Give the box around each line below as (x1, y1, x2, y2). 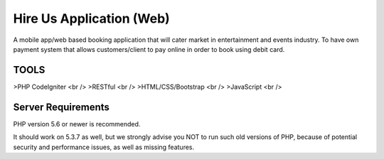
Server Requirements (13, 101, 110, 113)
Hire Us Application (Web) (13, 11, 170, 26)
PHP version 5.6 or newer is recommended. (13, 119, 141, 128)
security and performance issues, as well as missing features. (13, 143, 195, 151)
